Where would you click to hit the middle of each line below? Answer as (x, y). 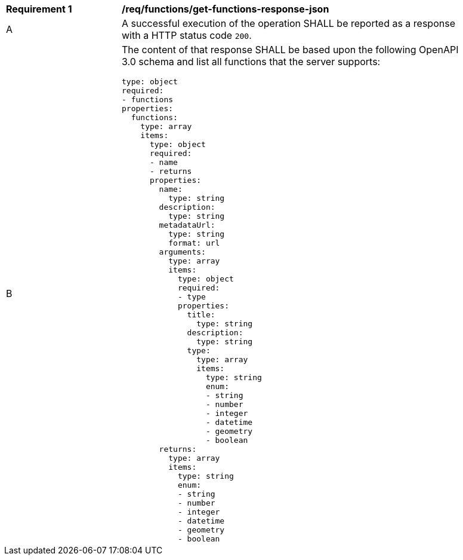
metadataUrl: (187, 225)
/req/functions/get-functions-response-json (226, 9)
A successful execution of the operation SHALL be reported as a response (288, 23)
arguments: (182, 252)
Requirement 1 (39, 9)
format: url (194, 243)
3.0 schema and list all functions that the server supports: (251, 62)
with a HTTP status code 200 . (187, 35)
